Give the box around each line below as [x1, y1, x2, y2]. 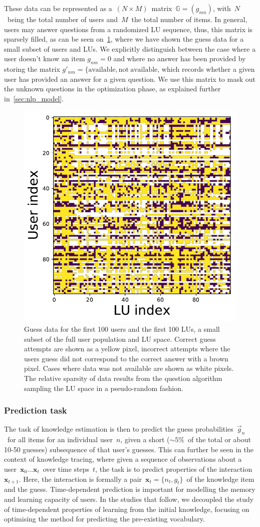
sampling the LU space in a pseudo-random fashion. [24, 382, 183, 393]
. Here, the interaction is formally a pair [19, 473, 142, 484]
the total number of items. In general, [131, 14, 247, 24]
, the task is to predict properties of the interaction [95, 463, 252, 474]
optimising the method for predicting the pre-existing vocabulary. [4, 513, 205, 524]
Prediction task [4, 404, 67, 417]
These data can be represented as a [4, 3, 112, 13]
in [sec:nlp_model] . [4, 93, 64, 103]
